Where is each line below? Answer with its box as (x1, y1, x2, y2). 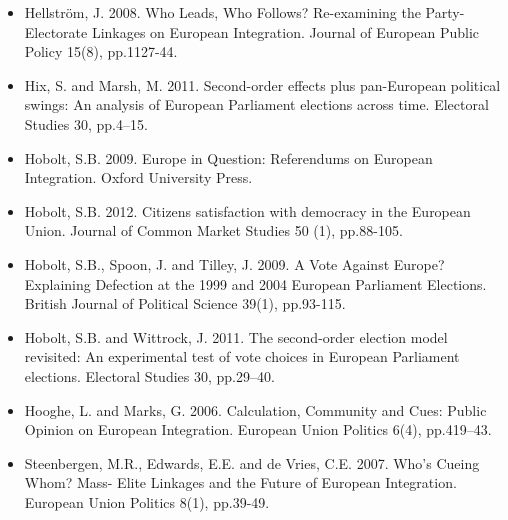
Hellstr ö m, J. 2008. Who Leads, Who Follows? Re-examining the (24, 2, 421, 22)
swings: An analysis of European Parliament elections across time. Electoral (24, 94, 489, 115)
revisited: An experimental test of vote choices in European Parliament (24, 346, 460, 367)
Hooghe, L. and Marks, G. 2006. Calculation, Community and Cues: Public (24, 399, 487, 420)
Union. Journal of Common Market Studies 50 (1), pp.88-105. (24, 220, 403, 241)
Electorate (24, 21, 88, 42)
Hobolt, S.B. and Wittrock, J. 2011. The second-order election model (24, 326, 448, 347)
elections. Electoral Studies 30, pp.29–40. (24, 365, 275, 386)
